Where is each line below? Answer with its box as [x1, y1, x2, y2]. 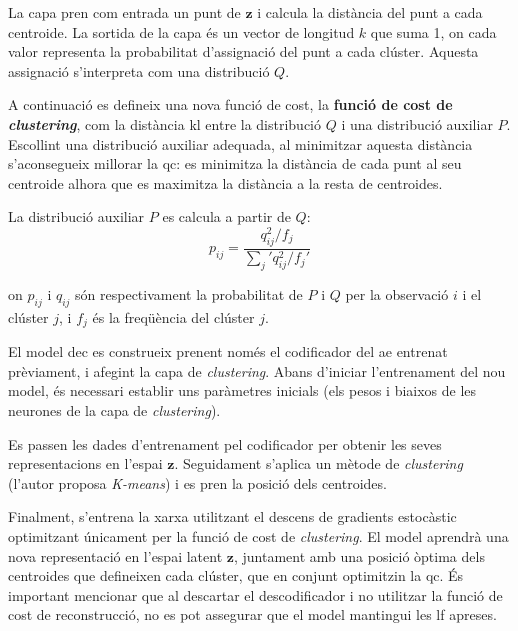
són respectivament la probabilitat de [75, 283, 303, 304]
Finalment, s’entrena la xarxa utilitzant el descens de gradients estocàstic [8, 506, 457, 527]
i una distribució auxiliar [341, 113, 493, 134]
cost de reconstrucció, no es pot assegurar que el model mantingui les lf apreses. [8, 604, 497, 625]
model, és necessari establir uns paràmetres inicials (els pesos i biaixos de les [8, 380, 477, 401]
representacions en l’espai [8, 453, 163, 474]
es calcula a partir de [162, 206, 291, 227]
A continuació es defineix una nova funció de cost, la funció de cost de [8, 94, 453, 115]
